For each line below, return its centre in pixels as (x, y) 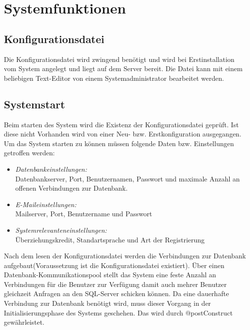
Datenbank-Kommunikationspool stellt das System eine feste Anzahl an (110, 275)
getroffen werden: (29, 153)
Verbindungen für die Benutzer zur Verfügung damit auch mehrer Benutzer (115, 284)
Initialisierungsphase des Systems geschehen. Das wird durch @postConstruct (118, 312)
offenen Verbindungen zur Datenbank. (71, 188)
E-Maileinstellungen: (46, 204)
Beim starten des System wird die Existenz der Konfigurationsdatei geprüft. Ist (121, 124)
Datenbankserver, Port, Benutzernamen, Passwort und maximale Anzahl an (127, 178)
